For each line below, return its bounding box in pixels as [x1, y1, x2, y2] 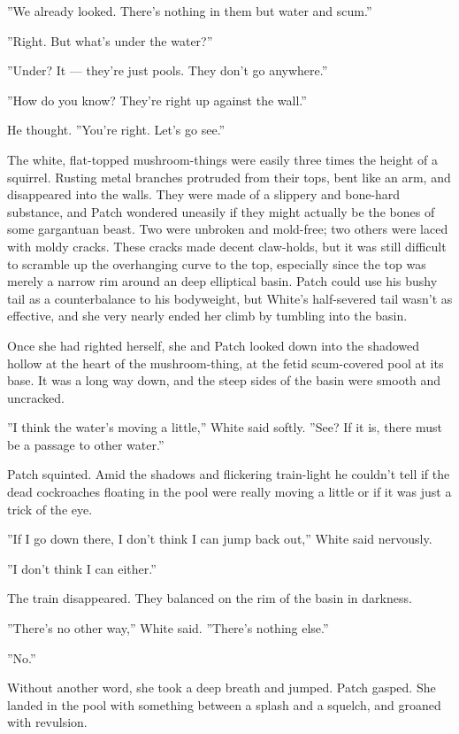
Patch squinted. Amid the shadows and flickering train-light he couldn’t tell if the [7, 465, 450, 483]
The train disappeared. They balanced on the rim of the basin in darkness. [7, 589, 412, 607]
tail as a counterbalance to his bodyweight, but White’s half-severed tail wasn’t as [7, 289, 453, 307]
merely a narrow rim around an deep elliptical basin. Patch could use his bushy [7, 272, 438, 290]
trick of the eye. [7, 499, 93, 518]
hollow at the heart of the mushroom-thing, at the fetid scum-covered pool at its [7, 353, 444, 372]
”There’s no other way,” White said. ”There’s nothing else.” [7, 619, 329, 637]
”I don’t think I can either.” [7, 559, 157, 577]
